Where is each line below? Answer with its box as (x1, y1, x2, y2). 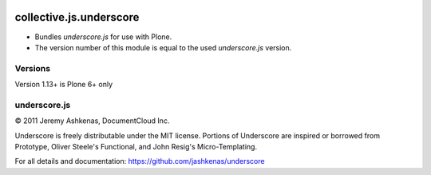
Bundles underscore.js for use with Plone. (34, 32, 172, 42)
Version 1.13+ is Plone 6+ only (14, 80, 113, 89)
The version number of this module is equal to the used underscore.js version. (34, 42, 292, 52)
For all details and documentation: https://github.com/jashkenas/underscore (14, 157, 265, 166)
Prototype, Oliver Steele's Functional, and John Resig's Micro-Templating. (14, 141, 258, 151)
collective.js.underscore (14, 10, 140, 24)
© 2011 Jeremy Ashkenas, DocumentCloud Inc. (14, 116, 170, 125)
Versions (14, 62, 51, 74)
